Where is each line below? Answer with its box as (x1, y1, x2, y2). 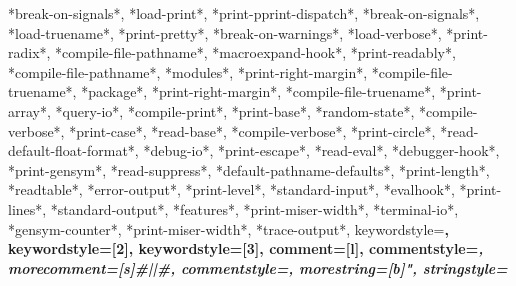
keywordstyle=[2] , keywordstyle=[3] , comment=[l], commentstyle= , (8, 238, 484, 259)
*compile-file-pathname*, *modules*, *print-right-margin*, (8, 61, 368, 82)
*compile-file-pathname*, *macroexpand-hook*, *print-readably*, (55, 42, 456, 63)
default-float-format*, (8, 140, 139, 161)
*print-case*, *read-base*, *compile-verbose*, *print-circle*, (69, 120, 436, 141)
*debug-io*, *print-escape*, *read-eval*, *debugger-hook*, (143, 140, 500, 161)
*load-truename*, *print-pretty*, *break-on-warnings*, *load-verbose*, (8, 22, 442, 43)
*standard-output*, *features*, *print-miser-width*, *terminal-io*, (50, 198, 459, 219)
